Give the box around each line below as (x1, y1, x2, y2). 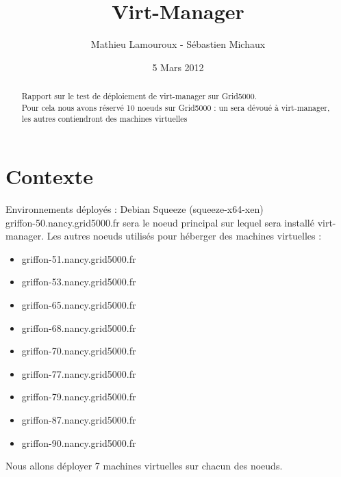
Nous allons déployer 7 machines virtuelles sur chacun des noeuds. (5, 459, 283, 473)
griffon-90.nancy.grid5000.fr (21, 435, 136, 450)
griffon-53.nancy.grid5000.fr (21, 274, 136, 289)
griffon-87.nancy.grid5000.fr (21, 412, 136, 426)
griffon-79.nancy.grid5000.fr (21, 389, 136, 404)
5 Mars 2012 (152, 60, 204, 74)
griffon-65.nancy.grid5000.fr (21, 297, 136, 311)
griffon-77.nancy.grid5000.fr (21, 366, 136, 381)
